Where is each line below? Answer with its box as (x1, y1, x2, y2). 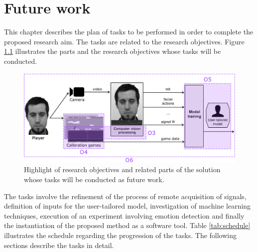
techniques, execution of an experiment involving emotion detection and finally (4, 210, 245, 221)
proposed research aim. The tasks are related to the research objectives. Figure (4, 36, 245, 46)
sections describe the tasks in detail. (4, 240, 114, 250)
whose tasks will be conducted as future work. (24, 174, 164, 184)
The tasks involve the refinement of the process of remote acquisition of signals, (4, 191, 247, 201)
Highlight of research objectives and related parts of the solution (24, 164, 221, 175)
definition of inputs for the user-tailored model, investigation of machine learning (4, 201, 251, 211)
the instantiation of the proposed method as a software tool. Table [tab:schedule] (4, 220, 251, 231)
